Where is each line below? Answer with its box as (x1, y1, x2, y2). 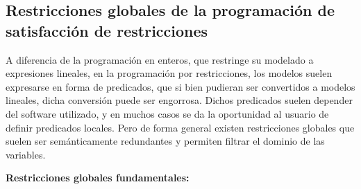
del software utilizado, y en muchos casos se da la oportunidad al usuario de (6, 106, 329, 120)
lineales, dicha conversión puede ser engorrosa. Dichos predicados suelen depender (6, 93, 353, 107)
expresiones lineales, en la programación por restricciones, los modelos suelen (6, 66, 333, 80)
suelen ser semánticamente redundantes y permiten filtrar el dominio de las (6, 134, 325, 148)
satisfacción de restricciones (6, 19, 208, 41)
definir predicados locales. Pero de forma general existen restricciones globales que (6, 120, 355, 134)
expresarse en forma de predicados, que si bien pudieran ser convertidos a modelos (6, 79, 355, 93)
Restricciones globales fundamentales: (6, 170, 190, 185)
